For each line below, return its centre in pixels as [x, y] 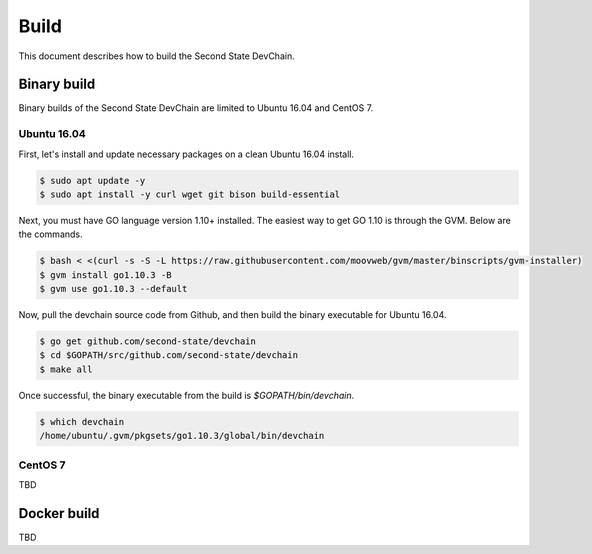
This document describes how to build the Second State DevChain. [156, 56]
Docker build [59, 513]
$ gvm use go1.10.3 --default [113, 289]
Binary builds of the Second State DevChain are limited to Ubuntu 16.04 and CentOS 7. [196, 108]
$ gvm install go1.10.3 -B [105, 274]
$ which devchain [82, 421]
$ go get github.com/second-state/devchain [148, 341]
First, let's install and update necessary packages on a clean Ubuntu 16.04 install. [186, 154]
